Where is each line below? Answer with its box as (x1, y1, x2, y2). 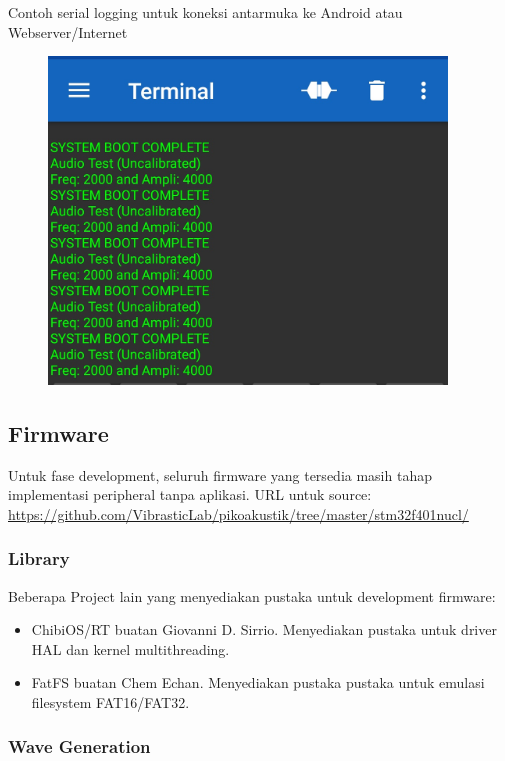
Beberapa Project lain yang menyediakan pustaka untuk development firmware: (8, 585, 496, 606)
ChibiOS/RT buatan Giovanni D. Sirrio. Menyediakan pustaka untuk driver (31, 619, 497, 640)
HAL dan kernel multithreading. (31, 638, 230, 659)
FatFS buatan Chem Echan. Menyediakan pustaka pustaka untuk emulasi (31, 672, 485, 693)
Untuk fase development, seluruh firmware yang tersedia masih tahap (8, 464, 432, 485)
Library (8, 546, 70, 571)
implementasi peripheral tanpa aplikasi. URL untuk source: (8, 484, 372, 505)
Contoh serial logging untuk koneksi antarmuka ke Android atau (8, 2, 403, 22)
